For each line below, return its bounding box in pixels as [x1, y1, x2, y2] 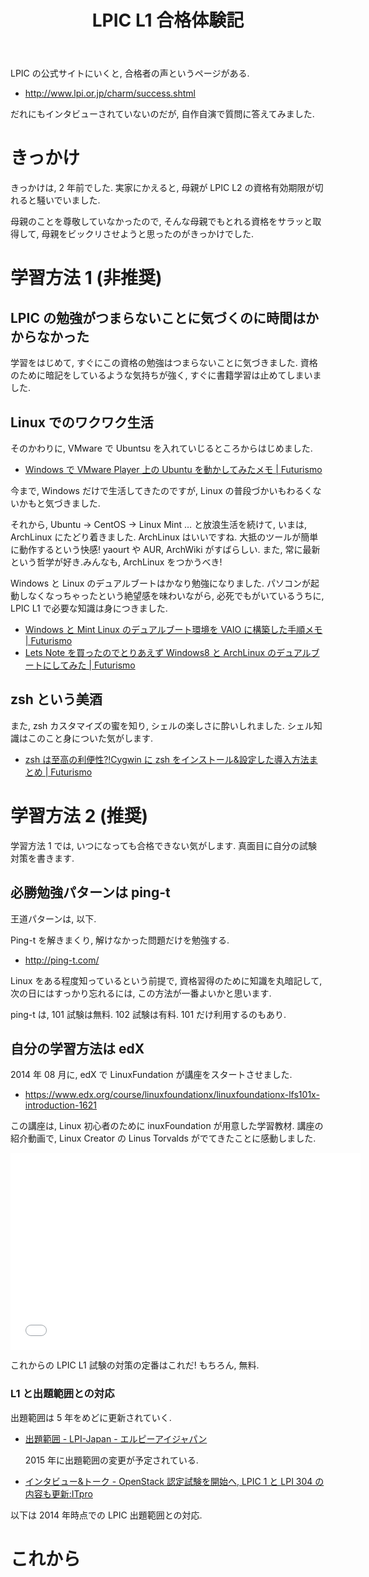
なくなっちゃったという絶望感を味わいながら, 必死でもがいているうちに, [27, 589, 325, 601]
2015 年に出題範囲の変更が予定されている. [24, 1454, 199, 1466]
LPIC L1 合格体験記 [91, 9, 245, 32]
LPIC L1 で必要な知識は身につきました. [10, 602, 168, 614]
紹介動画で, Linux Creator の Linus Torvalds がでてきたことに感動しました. [10, 1132, 317, 1145]
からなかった [10, 328, 90, 345]
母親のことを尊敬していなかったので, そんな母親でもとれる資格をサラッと [10, 216, 313, 228]
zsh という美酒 [10, 691, 103, 708]
